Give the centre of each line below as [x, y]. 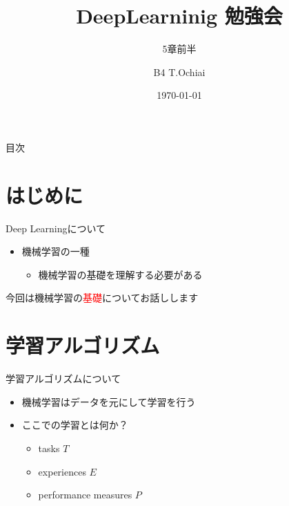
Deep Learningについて [56, 228]
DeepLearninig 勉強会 [179, 16]
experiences [62, 471]
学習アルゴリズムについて [63, 378]
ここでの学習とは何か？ [75, 425]
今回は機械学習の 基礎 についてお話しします [102, 298]
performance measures [85, 495]
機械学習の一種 [56, 251]
